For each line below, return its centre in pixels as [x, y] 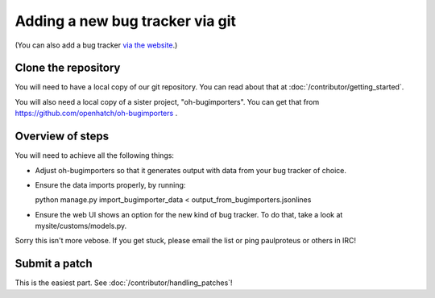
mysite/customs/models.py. [81, 226]
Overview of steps [62, 137]
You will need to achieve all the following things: [95, 155]
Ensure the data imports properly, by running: [110, 184]
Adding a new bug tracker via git [126, 21]
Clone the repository [68, 68]
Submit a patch [54, 264]
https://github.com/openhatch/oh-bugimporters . [96, 114]
